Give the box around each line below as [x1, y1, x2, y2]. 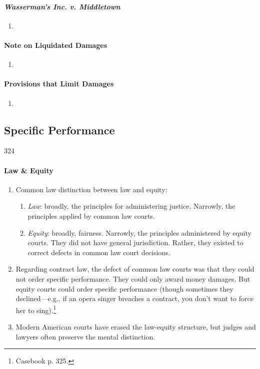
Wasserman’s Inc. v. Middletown [4, 1, 120, 11]
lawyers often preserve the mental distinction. [15, 331, 155, 342]
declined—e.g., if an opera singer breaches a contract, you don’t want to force [15, 293, 253, 304]
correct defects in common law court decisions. [27, 247, 170, 257]
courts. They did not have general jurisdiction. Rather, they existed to [27, 237, 243, 248]
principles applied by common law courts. [27, 210, 155, 221]
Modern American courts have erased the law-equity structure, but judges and [15, 321, 256, 332]
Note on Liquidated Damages [4, 39, 107, 50]
